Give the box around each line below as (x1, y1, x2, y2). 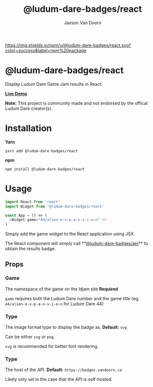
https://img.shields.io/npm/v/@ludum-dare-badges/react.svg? (5, 42, 131, 48)
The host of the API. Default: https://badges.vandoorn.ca (5, 367, 122, 373)
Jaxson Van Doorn (63, 20, 102, 26)
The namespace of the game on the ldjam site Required (5, 286, 118, 292)
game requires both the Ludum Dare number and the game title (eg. (5, 295, 140, 301)
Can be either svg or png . (5, 334, 55, 340)
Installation (5, 123, 52, 134)
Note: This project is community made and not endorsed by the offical (5, 100, 148, 106)
